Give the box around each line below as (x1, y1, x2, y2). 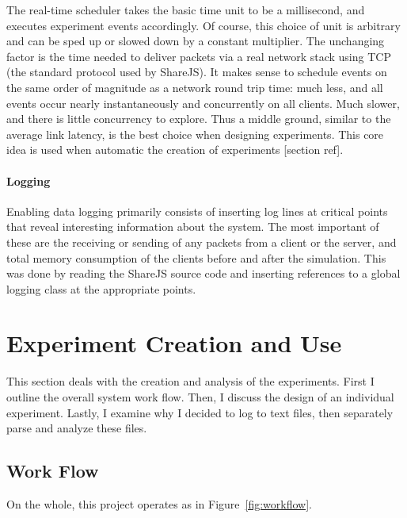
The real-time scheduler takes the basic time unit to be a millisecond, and (6, 2, 365, 17)
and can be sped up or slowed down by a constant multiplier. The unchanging (6, 33, 385, 49)
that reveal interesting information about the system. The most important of (6, 218, 379, 235)
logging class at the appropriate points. (6, 280, 196, 297)
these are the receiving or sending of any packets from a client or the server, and (6, 233, 397, 250)
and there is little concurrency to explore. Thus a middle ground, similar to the (6, 110, 391, 127)
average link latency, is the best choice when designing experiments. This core (6, 125, 384, 142)
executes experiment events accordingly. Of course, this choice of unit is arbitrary (6, 17, 401, 33)
